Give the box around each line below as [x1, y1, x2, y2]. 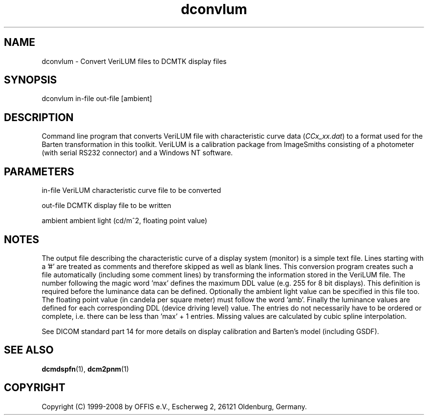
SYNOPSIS [4, 74, 57, 86]
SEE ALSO [4, 344, 54, 356]
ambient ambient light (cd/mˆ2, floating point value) [42, 216, 208, 225]
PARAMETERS [4, 165, 74, 178]
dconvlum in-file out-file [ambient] [42, 94, 152, 103]
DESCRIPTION [4, 111, 74, 124]
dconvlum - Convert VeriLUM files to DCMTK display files [42, 57, 227, 65]
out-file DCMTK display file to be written [42, 201, 171, 210]
